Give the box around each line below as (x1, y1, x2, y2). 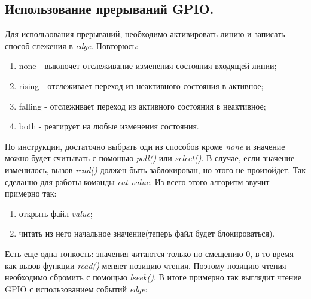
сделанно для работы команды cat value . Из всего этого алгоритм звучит (5, 175, 270, 188)
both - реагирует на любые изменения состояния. (19, 120, 199, 132)
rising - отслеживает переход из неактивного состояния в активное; (19, 79, 264, 92)
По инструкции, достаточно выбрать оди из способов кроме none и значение (5, 140, 285, 152)
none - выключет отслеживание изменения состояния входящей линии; (19, 59, 277, 72)
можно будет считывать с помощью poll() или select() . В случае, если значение (5, 152, 295, 164)
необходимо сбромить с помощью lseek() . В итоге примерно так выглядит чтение (5, 271, 301, 283)
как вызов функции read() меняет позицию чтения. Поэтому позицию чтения (5, 259, 286, 271)
